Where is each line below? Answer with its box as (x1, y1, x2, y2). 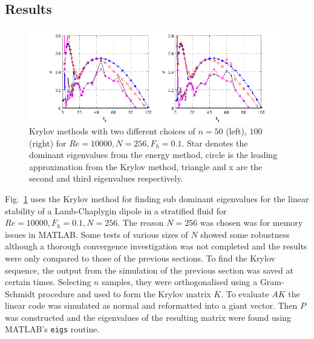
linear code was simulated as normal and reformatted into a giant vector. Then (5, 299, 298, 312)
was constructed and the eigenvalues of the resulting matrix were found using (5, 311, 292, 323)
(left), (226, 124, 247, 137)
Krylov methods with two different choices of (29, 124, 195, 137)
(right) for (29, 136, 67, 149)
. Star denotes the (182, 136, 248, 149)
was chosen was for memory (200, 216, 303, 229)
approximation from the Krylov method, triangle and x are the (29, 160, 263, 173)
